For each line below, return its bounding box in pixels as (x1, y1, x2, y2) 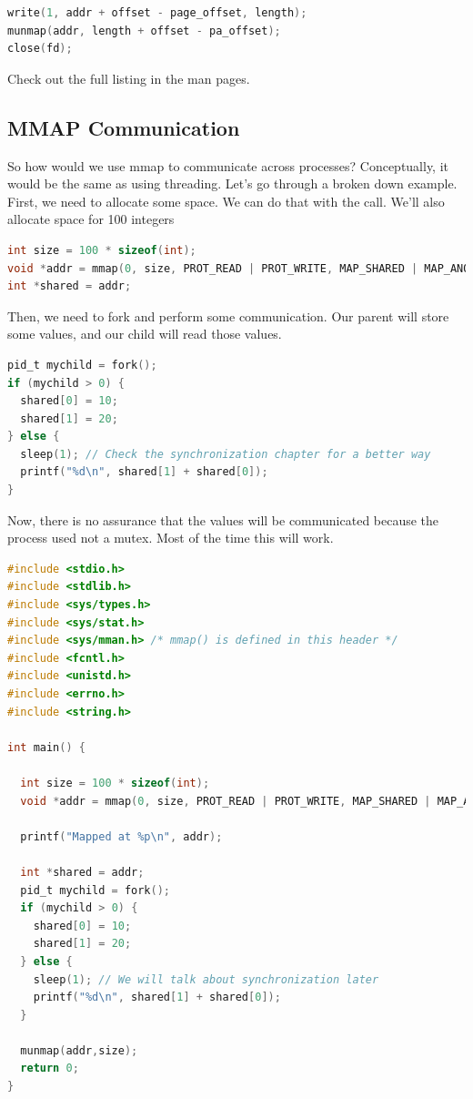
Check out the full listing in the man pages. (7, 68, 250, 87)
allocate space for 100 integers (7, 209, 175, 229)
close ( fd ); (7, 42, 73, 56)
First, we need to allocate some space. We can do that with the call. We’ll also (7, 191, 445, 210)
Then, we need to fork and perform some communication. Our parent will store (7, 306, 449, 325)
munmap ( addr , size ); (20, 1043, 138, 1057)
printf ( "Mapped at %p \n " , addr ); (20, 829, 223, 843)
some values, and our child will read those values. (7, 324, 282, 343)
